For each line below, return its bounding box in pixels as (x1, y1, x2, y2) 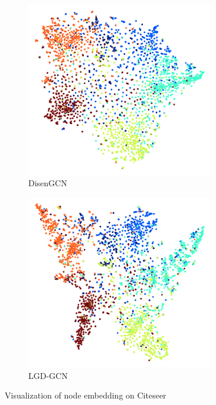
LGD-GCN (28, 369, 68, 381)
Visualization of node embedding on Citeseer (5, 389, 166, 401)
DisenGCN (28, 177, 67, 189)
